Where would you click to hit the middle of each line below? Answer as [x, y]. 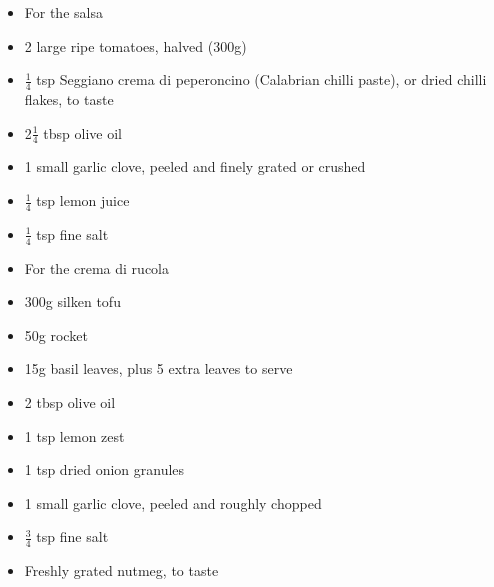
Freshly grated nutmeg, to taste [121, 570]
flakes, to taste [69, 99]
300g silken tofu [72, 301]
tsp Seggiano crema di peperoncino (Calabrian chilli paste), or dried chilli [261, 79]
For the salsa [63, 12]
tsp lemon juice [83, 200]
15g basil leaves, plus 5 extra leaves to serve [158, 368]
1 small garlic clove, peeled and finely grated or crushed [195, 166]
